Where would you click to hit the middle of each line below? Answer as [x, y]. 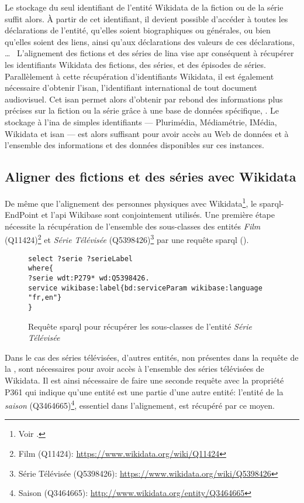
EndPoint [22, 215]
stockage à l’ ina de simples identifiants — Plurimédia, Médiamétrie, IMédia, [141, 122]
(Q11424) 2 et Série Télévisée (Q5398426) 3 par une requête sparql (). [127, 239]
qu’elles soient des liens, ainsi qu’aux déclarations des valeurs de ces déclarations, [150, 41]
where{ [41, 268]
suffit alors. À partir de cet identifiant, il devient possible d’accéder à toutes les [146, 18]
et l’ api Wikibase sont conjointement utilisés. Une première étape [158, 215]
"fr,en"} [45, 298]
